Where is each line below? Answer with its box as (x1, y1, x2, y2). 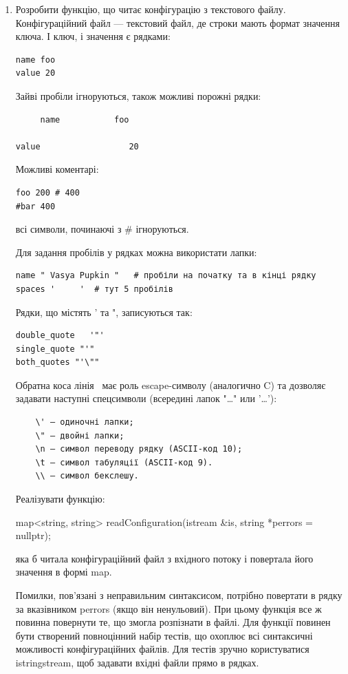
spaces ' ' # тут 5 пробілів (15, 284, 173, 294)
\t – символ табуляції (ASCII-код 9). (35, 457, 213, 467)
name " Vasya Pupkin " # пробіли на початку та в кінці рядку (15, 271, 316, 281)
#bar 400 (15, 201, 56, 211)
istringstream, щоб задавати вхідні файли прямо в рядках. (15, 655, 259, 669)
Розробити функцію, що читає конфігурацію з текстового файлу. (15, 2, 286, 16)
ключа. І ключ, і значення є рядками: (15, 29, 171, 43)
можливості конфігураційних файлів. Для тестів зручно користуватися (15, 642, 309, 656)
